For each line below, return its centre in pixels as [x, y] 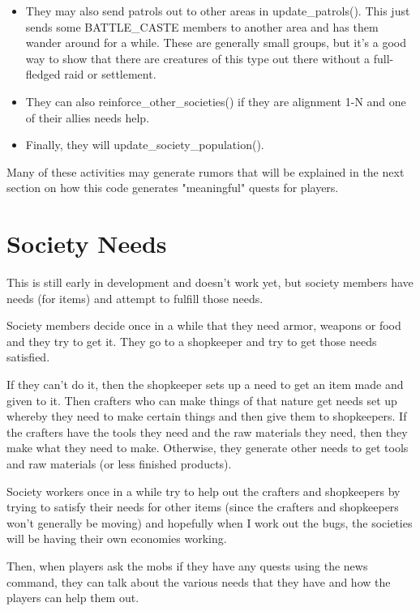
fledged [43, 74]
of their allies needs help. [88, 117]
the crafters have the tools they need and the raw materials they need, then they [207, 432]
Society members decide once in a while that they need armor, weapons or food [204, 325]
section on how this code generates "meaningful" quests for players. [173, 188]
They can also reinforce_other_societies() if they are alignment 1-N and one [216, 101]
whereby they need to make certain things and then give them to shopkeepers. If [207, 416]
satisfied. [28, 357]
